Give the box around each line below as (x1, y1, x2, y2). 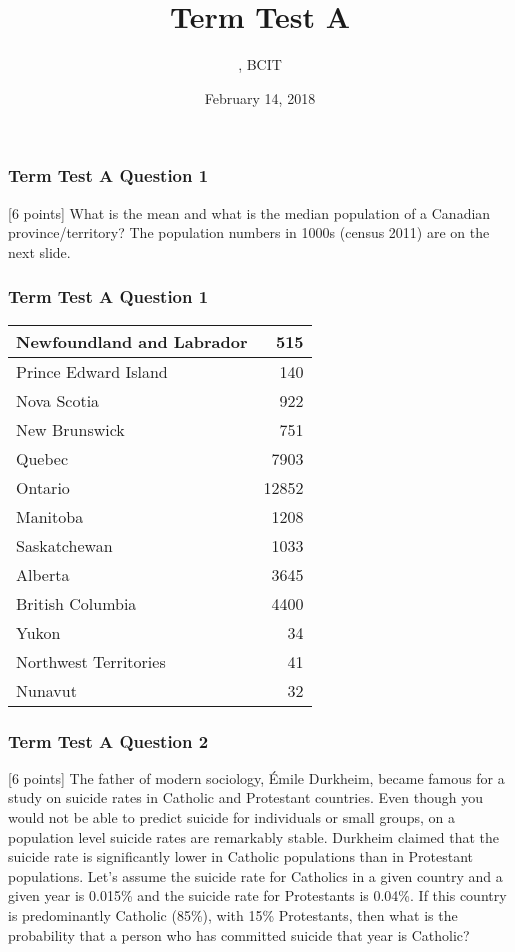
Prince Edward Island (16, 359, 168, 383)
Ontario (16, 475, 70, 499)
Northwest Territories (16, 649, 166, 673)
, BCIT (238, 54, 282, 75)
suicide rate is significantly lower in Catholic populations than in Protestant (8, 846, 474, 867)
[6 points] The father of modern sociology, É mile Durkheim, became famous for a (8, 767, 505, 788)
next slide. (8, 241, 71, 262)
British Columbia (16, 591, 137, 615)
